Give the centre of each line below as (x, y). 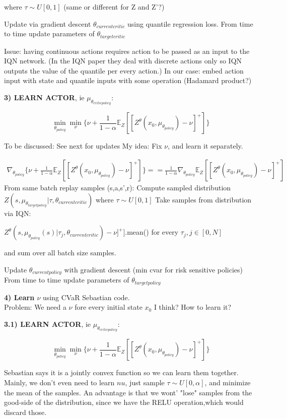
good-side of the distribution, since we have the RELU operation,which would (124, 402)
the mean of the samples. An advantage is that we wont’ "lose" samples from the (128, 392)
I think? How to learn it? (193, 307)
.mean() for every (152, 232)
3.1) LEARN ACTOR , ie (48, 324)
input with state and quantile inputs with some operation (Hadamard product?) (128, 80)
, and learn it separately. (205, 146)
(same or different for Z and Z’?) (114, 7)
